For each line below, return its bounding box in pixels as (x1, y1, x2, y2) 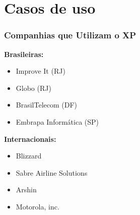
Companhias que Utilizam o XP (4, 29, 136, 41)
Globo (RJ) (16, 82, 51, 93)
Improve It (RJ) (16, 66, 65, 76)
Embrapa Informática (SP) (16, 116, 99, 127)
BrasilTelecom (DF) (16, 99, 78, 110)
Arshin (16, 184, 37, 195)
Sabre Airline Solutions (16, 167, 88, 178)
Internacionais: (4, 133, 56, 144)
